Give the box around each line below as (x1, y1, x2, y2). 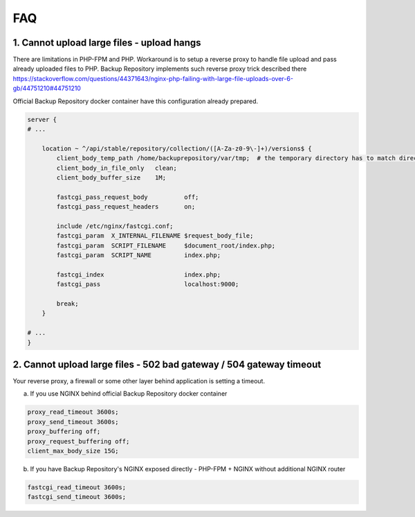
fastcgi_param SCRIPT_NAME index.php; (56, 252, 221, 259)
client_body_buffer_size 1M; (56, 173, 166, 182)
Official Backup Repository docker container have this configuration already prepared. (12, 97, 259, 105)
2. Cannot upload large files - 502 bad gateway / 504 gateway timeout (12, 359, 322, 370)
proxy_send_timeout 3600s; (27, 418, 119, 426)
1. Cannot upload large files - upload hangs (12, 37, 201, 49)
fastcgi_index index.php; (56, 270, 221, 279)
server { (27, 115, 57, 123)
